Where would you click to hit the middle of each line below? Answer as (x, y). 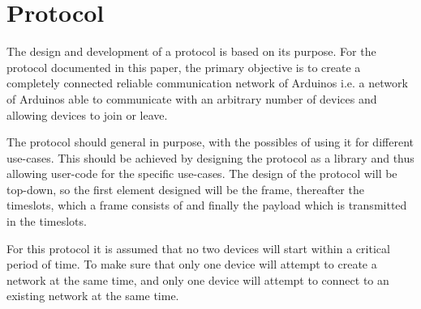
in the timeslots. (47, 221)
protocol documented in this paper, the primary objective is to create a (184, 67)
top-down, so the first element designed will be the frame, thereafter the (185, 189)
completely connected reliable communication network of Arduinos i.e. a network (207, 83)
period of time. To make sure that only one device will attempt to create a (192, 264)
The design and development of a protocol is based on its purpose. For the (191, 51)
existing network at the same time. (93, 296)
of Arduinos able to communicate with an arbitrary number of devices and (192, 98)
